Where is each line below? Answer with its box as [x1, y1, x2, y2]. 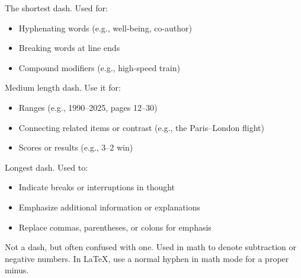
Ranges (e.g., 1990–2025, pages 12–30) [18, 101, 158, 113]
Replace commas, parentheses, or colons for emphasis [18, 221, 212, 233]
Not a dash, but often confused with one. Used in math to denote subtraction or [5, 241, 296, 253]
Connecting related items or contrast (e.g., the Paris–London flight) [18, 121, 264, 133]
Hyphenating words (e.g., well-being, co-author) [18, 21, 193, 34]
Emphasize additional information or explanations [18, 200, 200, 213]
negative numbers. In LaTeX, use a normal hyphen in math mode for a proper [5, 252, 289, 264]
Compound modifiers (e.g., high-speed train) [18, 61, 180, 74]
